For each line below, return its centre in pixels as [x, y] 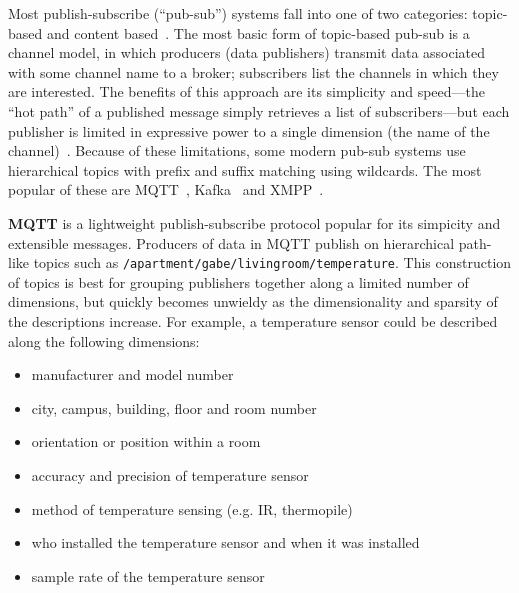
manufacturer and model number [132, 374]
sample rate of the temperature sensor [148, 575]
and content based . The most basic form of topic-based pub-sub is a [258, 32]
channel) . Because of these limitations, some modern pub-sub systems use [237, 150]
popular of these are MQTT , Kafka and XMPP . [166, 189]
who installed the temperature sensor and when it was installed [225, 542]
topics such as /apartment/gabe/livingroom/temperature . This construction [272, 262]
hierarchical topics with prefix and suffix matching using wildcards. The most [245, 169]
